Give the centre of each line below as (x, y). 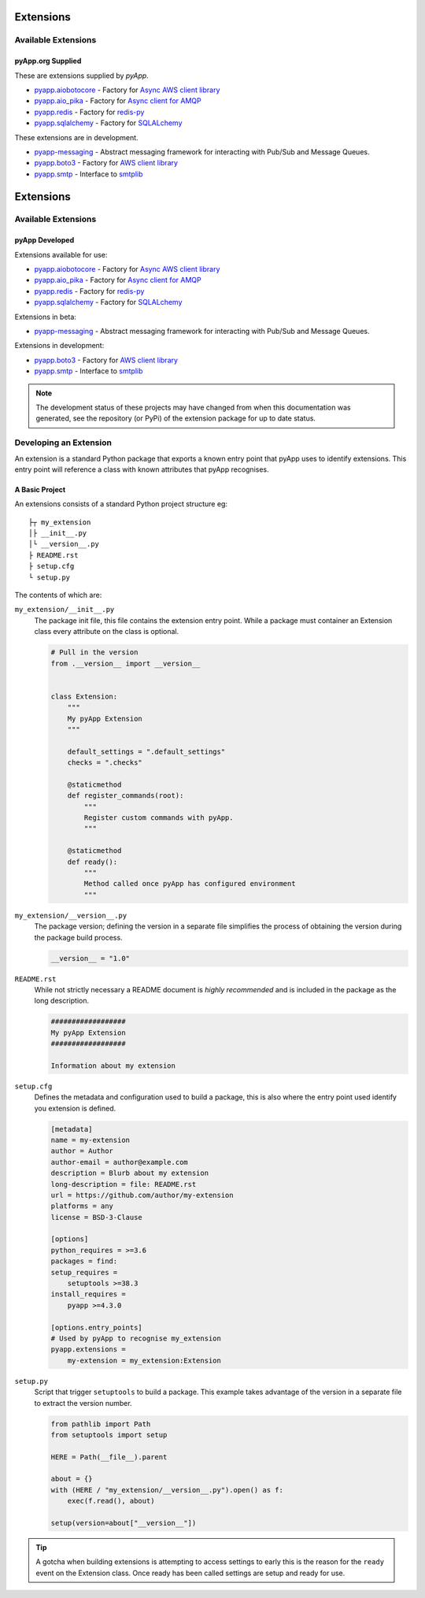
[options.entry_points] (97, 1327)
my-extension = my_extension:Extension (144, 1360)
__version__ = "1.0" (90, 958)
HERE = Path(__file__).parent (109, 1457)
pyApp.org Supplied (48, 61)
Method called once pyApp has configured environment (190, 884)
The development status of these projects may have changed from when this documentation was (193, 407)
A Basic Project (40, 489)
